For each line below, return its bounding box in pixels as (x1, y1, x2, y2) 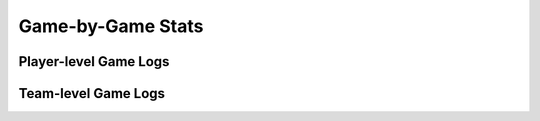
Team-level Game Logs (18, 85, 165, 102)
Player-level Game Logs (18, 53, 170, 70)
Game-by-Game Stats (18, 15, 204, 37)
